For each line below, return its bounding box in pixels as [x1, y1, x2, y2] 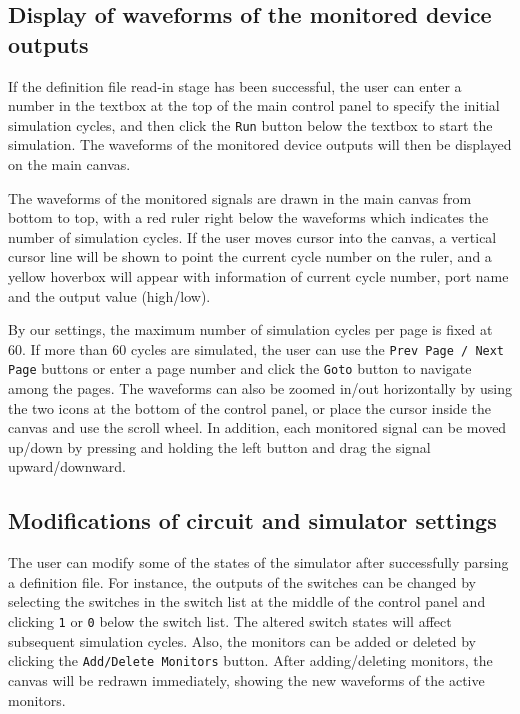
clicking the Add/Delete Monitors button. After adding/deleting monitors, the [8, 650, 493, 671]
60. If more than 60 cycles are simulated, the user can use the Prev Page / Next [8, 338, 505, 359]
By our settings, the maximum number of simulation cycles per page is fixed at [8, 319, 493, 340]
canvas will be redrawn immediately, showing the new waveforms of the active [8, 669, 485, 690]
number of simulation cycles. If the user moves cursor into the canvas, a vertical [8, 226, 497, 247]
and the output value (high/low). [8, 285, 211, 306]
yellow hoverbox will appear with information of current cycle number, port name [8, 266, 509, 286]
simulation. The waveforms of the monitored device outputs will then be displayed [8, 134, 512, 155]
